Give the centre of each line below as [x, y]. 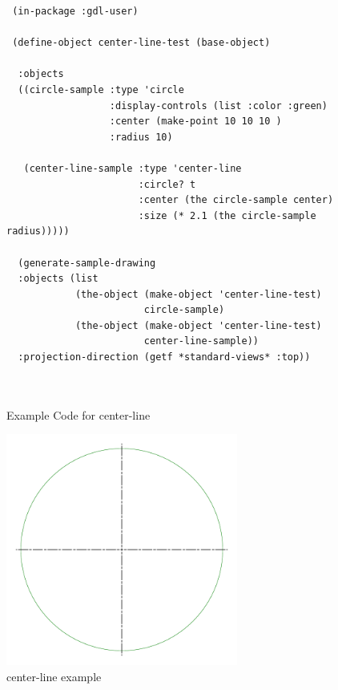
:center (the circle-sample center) [236, 200]
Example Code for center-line [78, 414]
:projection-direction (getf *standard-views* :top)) [164, 357]
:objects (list [58, 279]
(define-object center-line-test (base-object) [141, 43]
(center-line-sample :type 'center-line [133, 168]
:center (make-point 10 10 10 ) [195, 122]
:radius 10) [141, 137]
